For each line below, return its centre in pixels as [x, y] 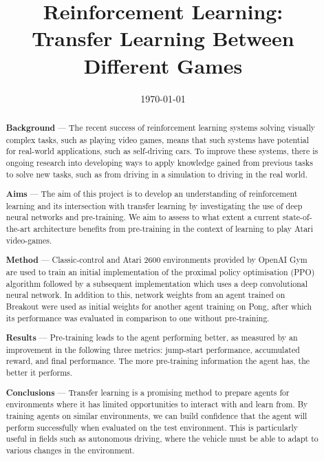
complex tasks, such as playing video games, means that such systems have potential [158, 139]
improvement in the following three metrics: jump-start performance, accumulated [153, 349]
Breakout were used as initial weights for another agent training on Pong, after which [159, 306]
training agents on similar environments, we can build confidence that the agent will [156, 415]
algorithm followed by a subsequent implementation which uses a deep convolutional [157, 283]
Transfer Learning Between [163, 38]
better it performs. [39, 373]
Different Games [163, 65]
